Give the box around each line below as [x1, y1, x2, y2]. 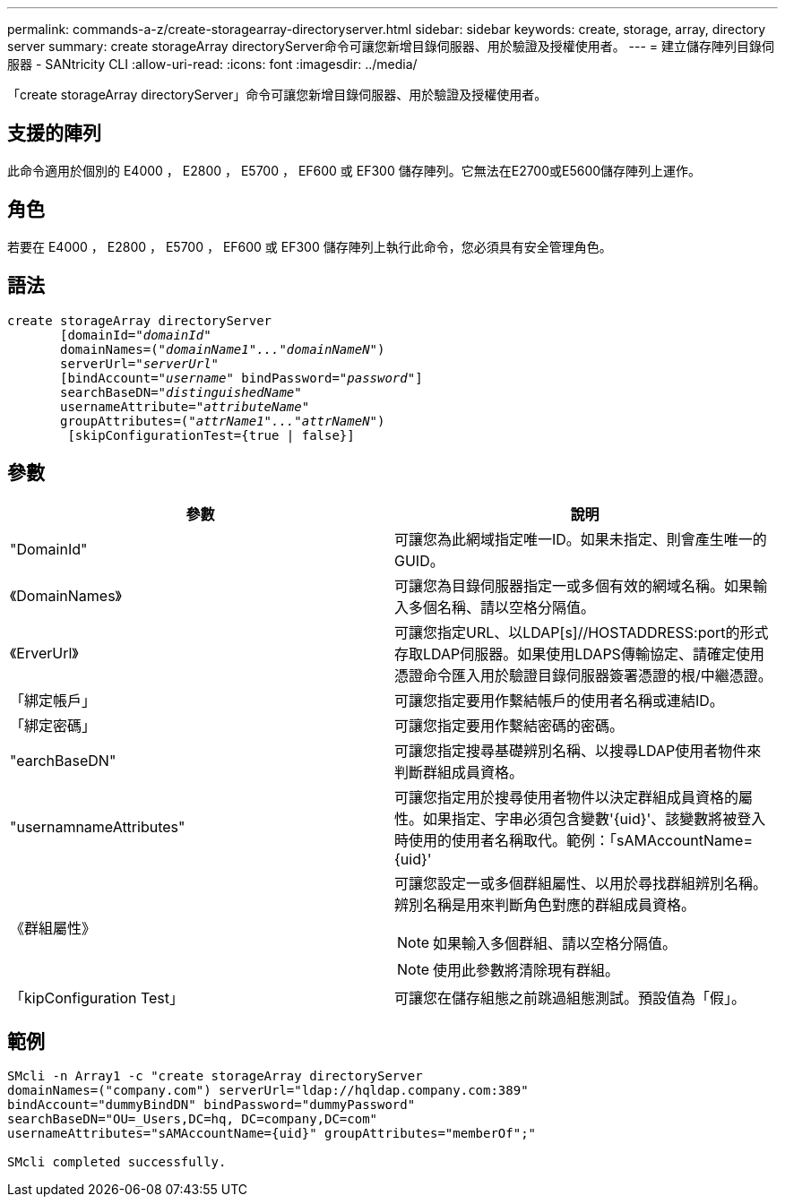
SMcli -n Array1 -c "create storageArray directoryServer [7, 1069, 423, 1084]
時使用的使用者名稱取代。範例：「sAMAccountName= [394, 831, 753, 850]
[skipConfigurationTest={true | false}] [67, 427, 355, 443]
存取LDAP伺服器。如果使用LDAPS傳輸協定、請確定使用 [394, 645, 764, 664]
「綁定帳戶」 [10, 692, 97, 710]
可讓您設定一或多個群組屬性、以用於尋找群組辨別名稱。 [394, 874, 768, 893]
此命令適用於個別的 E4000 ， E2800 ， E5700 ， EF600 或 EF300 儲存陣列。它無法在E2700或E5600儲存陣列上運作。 [7, 162, 702, 178]
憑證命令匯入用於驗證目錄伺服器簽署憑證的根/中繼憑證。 [394, 666, 772, 685]
